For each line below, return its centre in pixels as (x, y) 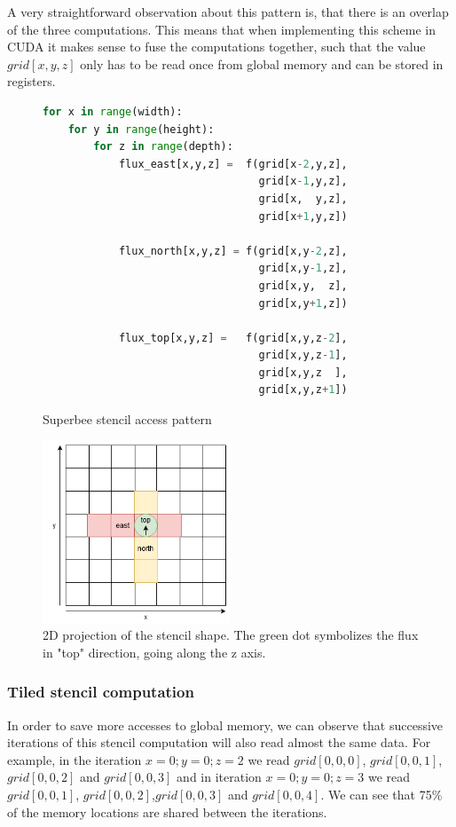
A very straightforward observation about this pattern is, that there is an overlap (228, 12)
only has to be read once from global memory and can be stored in (262, 63)
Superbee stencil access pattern (127, 419)
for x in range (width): (113, 111)
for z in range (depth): (163, 147)
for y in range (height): (141, 129)
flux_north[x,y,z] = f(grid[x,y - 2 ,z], (233, 251)
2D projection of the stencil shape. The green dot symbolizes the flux (231, 635)
